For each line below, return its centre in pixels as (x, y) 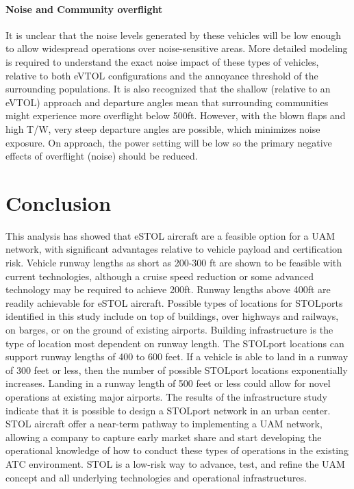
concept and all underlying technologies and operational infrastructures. (156, 477)
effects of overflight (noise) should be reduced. (102, 156)
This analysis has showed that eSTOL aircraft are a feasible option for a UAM (170, 235)
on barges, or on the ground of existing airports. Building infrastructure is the (169, 330)
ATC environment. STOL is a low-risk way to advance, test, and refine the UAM (175, 463)
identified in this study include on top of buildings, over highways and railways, (172, 316)
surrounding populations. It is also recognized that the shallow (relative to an (168, 89)
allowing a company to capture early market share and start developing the (164, 437)
